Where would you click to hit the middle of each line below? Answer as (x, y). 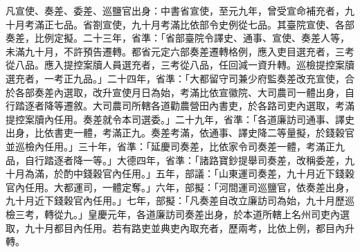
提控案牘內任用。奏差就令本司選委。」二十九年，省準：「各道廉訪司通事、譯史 (180, 119)
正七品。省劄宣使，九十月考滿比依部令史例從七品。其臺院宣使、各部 (199, 24)
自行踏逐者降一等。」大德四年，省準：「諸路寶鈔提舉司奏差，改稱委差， (184, 160)
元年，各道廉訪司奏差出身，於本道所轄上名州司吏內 (223, 214)
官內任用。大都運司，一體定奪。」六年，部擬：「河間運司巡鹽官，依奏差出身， (180, 187)
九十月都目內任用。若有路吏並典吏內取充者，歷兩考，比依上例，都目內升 (189, 227)
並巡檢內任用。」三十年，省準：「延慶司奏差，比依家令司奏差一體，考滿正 (170, 146)
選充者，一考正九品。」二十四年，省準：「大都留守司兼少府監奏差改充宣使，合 (180, 78)
